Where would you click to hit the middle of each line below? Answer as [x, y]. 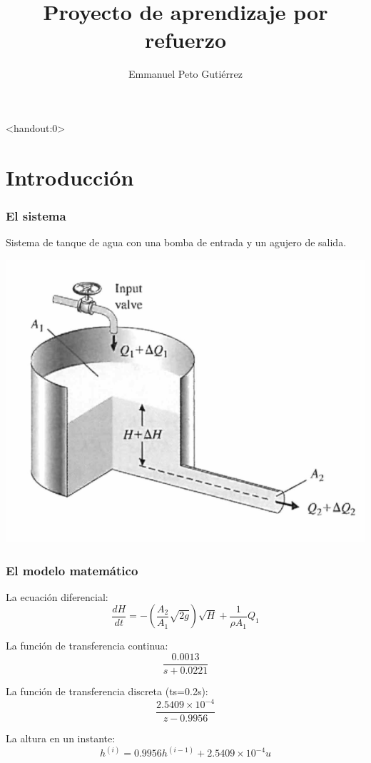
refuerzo [185, 40]
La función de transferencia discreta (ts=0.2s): [107, 691]
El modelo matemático [72, 570]
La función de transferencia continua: [87, 646]
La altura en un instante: [61, 738]
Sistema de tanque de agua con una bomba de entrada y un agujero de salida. [176, 242]
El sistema [36, 215]
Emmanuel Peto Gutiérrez [185, 74]
